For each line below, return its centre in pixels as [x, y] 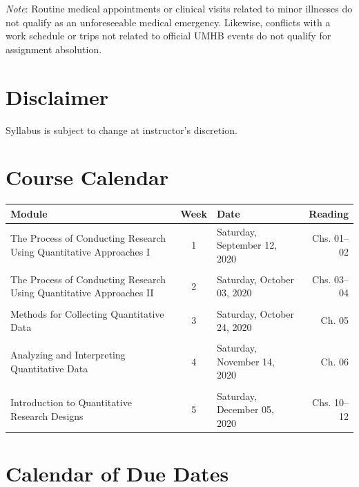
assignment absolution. [54, 49]
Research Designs [47, 416]
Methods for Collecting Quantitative [87, 313]
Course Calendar [87, 177]
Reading [329, 213]
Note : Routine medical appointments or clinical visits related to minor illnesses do [179, 8]
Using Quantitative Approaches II [82, 293]
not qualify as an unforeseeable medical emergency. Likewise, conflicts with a [168, 22]
